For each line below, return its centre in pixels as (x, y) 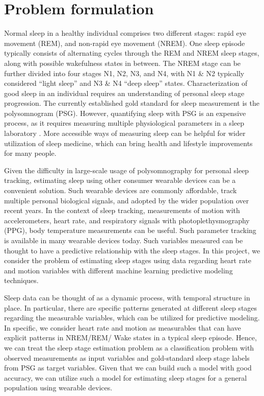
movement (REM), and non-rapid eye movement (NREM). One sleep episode (125, 43)
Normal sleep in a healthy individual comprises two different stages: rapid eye (125, 33)
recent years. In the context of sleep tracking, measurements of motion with (122, 210)
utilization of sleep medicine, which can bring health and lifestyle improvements (128, 143)
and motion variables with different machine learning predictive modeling (118, 270)
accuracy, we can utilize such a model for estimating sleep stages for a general (126, 377)
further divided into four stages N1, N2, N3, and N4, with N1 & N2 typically (124, 73)
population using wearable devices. (58, 388)
